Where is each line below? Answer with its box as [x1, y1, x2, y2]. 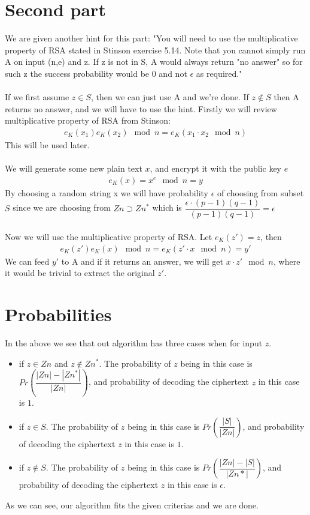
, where [273, 254, 300, 267]
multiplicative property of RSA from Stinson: [5, 114, 171, 127]
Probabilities [5, 301, 112, 326]
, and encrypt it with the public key [150, 162, 282, 175]
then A [273, 91, 299, 103]
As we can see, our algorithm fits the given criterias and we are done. [5, 498, 259, 511]
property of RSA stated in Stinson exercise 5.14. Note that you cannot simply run [5, 43, 306, 56]
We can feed [5, 254, 50, 267]
